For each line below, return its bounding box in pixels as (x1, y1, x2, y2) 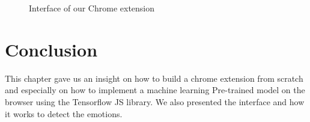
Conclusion (5, 37, 98, 61)
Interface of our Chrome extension (29, 2, 155, 14)
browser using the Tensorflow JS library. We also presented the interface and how (5, 95, 305, 108)
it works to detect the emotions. (5, 107, 123, 120)
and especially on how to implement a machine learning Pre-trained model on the (5, 84, 305, 96)
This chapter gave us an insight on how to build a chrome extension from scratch (5, 72, 303, 84)
